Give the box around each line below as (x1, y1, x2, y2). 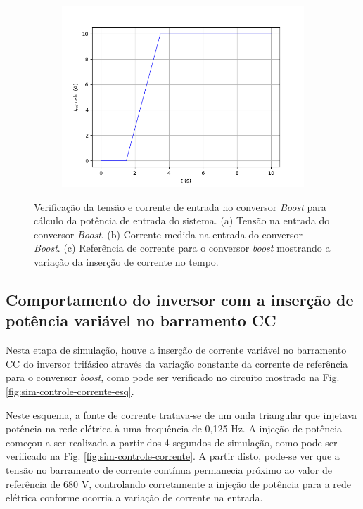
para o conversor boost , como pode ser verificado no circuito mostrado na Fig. (6, 370, 340, 385)
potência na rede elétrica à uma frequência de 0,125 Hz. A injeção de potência (6, 421, 343, 436)
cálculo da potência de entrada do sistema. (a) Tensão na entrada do (34, 213, 330, 228)
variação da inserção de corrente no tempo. (34, 254, 219, 269)
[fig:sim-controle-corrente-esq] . (6, 383, 134, 398)
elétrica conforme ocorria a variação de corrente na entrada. (6, 490, 263, 505)
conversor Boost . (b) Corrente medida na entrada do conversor (34, 226, 302, 241)
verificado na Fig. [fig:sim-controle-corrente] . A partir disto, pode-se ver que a (6, 449, 340, 463)
